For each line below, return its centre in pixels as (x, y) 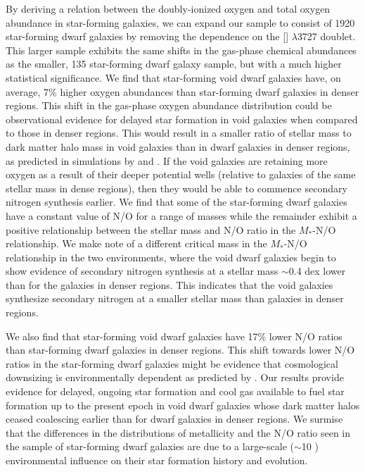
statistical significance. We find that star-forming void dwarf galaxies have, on (173, 77)
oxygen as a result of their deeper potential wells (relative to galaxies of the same (181, 174)
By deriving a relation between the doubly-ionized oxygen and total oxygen (168, 8)
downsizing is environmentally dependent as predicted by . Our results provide (175, 377)
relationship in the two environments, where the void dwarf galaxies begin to (171, 257)
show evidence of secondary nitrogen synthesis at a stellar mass (142, 271)
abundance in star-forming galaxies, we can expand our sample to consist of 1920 (180, 22)
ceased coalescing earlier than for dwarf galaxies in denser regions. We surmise (174, 419)
